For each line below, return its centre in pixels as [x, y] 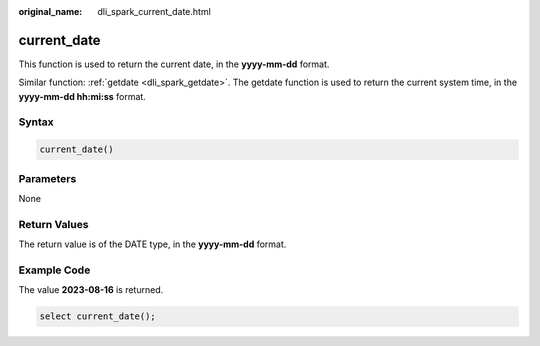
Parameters [47, 178]
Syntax [36, 122]
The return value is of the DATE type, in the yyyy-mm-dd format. [152, 244]
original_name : [50, 11]
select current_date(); [98, 316]
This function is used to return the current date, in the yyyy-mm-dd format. [174, 64]
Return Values [53, 224]
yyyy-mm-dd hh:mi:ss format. [82, 96]
